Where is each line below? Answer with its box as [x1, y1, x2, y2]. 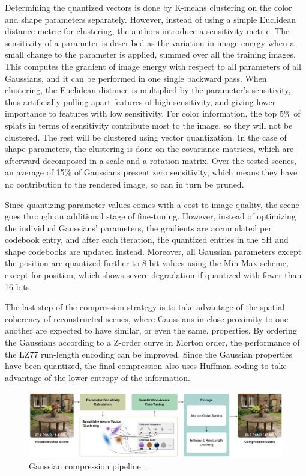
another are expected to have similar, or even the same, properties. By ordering [5, 324, 297, 337]
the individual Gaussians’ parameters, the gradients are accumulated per [5, 221, 272, 234]
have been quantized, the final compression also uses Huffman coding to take [5, 359, 287, 372]
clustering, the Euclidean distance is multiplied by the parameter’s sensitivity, [5, 84, 291, 96]
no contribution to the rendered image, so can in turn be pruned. [5, 177, 244, 190]
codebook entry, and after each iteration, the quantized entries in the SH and [5, 233, 289, 246]
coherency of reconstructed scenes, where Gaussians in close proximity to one [5, 312, 289, 325]
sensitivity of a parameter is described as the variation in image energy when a [5, 36, 295, 49]
